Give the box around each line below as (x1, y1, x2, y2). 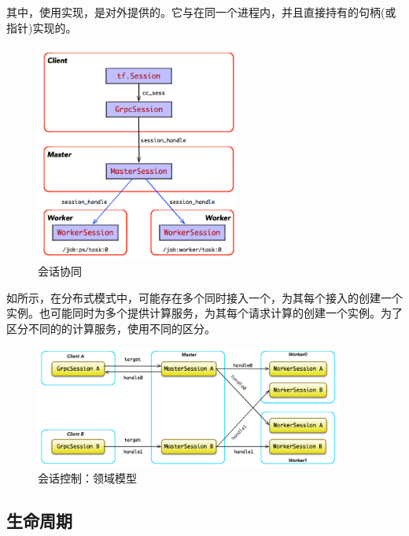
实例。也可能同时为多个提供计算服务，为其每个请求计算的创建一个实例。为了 (6, 305, 403, 321)
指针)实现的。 (6, 19, 77, 35)
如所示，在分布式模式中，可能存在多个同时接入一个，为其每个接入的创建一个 (6, 289, 403, 305)
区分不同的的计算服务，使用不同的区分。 (6, 320, 216, 336)
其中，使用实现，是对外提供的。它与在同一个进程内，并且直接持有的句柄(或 (6, 4, 396, 20)
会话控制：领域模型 (38, 469, 137, 486)
